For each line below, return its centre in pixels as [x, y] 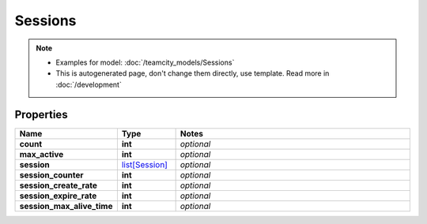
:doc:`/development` [89, 84]
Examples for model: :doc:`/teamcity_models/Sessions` [145, 62]
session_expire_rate [58, 196]
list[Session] [144, 164]
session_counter [51, 175]
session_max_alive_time [66, 206]
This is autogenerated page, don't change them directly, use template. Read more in [193, 73]
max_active [42, 154]
